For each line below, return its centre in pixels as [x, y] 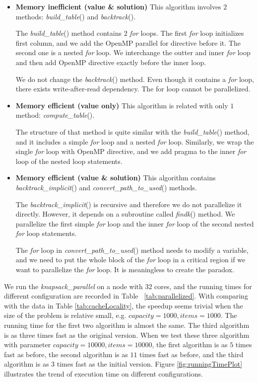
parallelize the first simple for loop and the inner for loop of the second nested [135, 223]
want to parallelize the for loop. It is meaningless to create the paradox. [125, 269]
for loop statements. [46, 233]
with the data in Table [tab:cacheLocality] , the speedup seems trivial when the [124, 305]
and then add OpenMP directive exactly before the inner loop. [111, 62]
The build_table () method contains [68, 33]
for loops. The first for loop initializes [187, 33]
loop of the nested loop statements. [69, 161]
